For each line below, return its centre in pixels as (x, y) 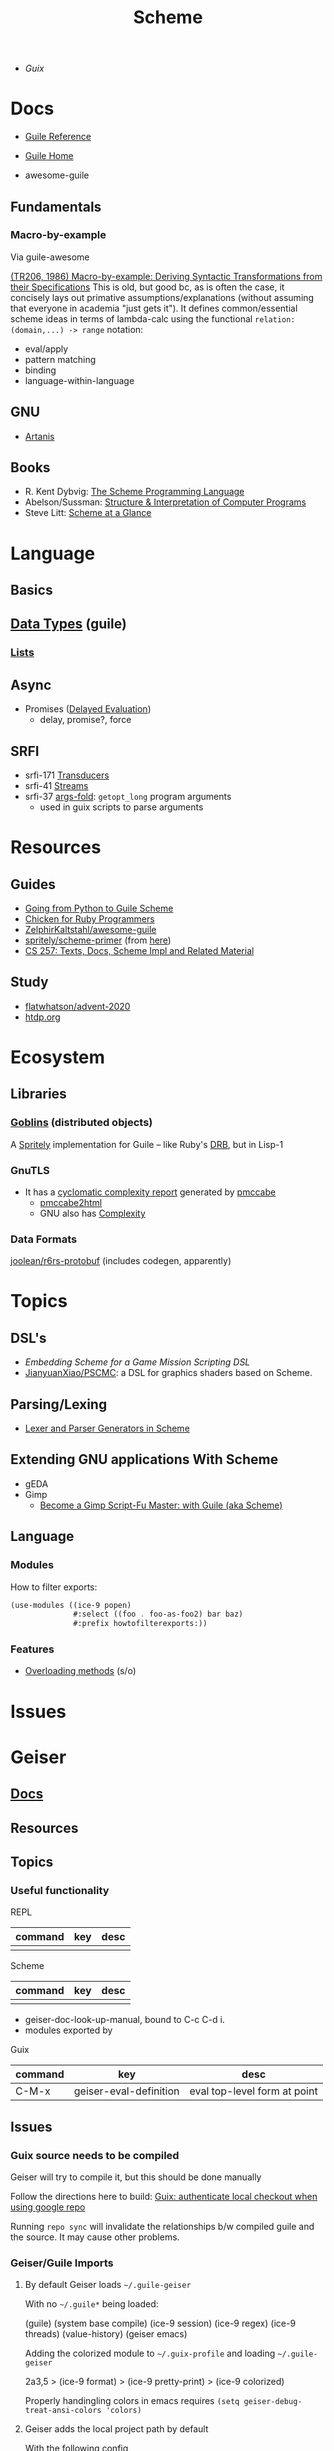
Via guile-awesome (50, 257)
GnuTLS (30, 1170)
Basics (31, 590)
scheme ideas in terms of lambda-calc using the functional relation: (153, 318)
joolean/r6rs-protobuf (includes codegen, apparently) (121, 1261)
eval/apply (46, 348)
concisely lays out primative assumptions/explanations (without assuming (162, 297)
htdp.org (42, 1017)
